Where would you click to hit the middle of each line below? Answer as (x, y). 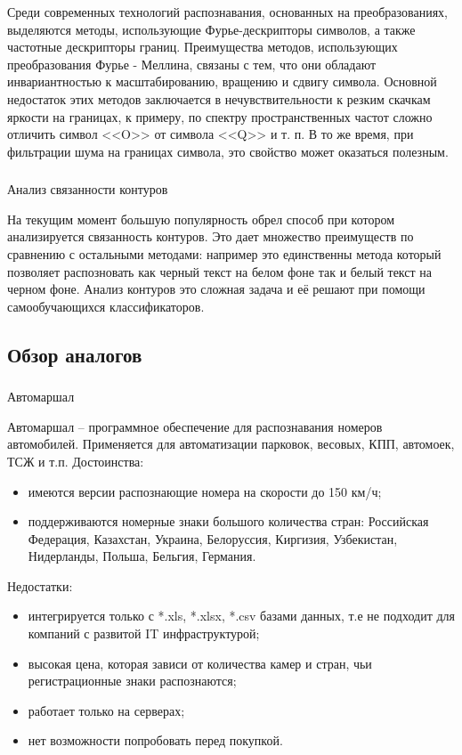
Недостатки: (40, 585)
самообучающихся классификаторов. (106, 306)
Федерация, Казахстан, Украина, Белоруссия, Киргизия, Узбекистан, (213, 538)
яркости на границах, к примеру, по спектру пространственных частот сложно (220, 116)
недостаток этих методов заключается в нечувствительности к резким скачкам (219, 98)
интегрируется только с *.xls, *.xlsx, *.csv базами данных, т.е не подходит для (241, 616)
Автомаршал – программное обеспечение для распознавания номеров (195, 426)
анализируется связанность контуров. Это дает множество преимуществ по (211, 236)
